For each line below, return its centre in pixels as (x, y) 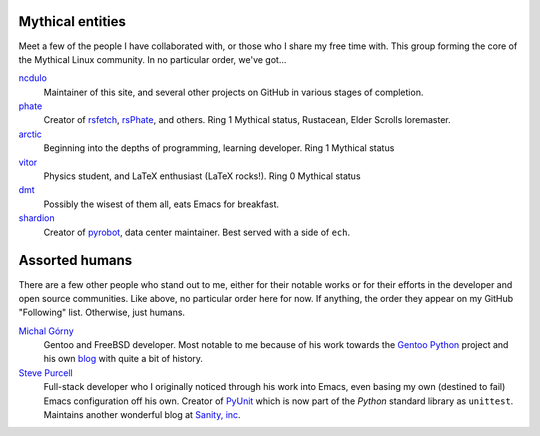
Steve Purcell (46, 372)
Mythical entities (72, 21)
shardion (36, 218)
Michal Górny (46, 331)
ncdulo (32, 78)
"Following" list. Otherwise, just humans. (101, 312)
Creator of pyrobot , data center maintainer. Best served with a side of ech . (197, 232)
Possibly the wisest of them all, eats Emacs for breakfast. (161, 204)
